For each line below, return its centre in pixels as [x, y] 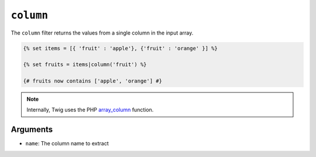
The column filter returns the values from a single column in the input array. [102, 33]
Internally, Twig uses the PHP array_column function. [90, 110]
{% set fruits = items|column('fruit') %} [85, 65]
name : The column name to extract [67, 144]
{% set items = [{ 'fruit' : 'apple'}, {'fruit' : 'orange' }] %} [120, 48]
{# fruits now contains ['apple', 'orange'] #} [92, 81]
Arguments [32, 130]
